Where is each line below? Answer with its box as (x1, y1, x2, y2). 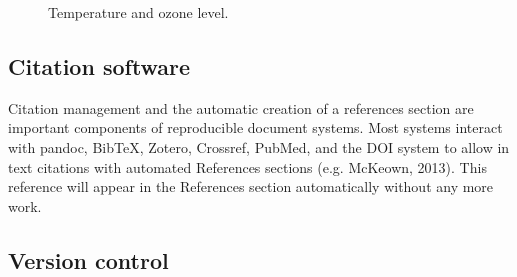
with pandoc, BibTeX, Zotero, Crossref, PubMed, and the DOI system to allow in (8, 136, 510, 157)
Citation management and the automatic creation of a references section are (8, 97, 474, 118)
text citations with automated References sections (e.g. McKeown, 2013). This (8, 156, 487, 177)
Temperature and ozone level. (48, 2, 229, 22)
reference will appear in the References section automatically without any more (8, 176, 494, 197)
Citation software (8, 50, 191, 81)
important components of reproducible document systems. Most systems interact (8, 117, 503, 138)
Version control (8, 244, 169, 275)
